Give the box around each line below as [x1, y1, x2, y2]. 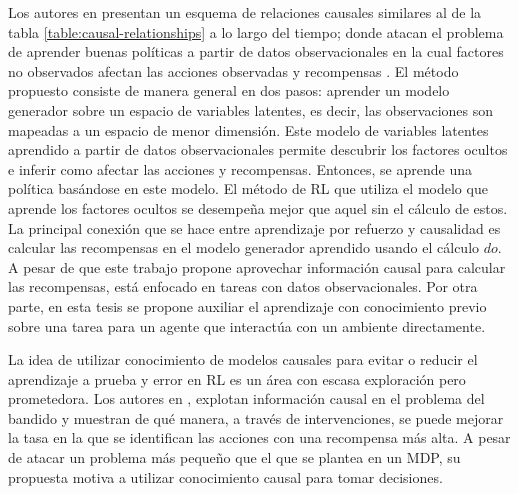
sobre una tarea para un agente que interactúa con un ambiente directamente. [8, 315, 486, 336]
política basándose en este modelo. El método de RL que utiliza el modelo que [8, 178, 488, 199]
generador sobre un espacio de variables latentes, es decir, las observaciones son [8, 99, 494, 120]
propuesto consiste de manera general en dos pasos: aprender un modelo [8, 80, 450, 101]
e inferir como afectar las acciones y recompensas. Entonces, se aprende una [8, 158, 472, 179]
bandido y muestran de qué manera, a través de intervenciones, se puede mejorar [8, 407, 504, 428]
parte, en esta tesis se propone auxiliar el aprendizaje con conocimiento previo [8, 295, 487, 316]
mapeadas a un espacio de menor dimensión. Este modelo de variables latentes [8, 119, 489, 140]
